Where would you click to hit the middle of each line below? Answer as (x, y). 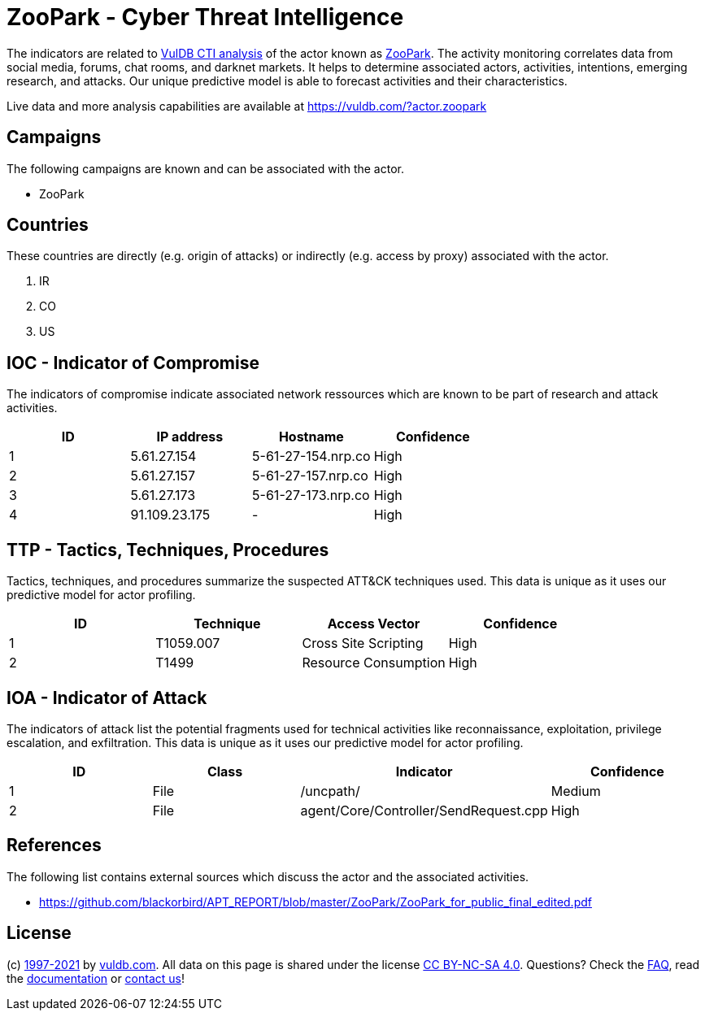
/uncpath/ (330, 791)
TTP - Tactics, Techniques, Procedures (168, 550)
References (54, 845)
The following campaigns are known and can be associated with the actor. (205, 168)
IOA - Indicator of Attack (107, 698)
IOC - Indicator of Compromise (133, 363)
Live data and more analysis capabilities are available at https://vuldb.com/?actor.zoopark (247, 106)
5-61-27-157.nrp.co (310, 476)
